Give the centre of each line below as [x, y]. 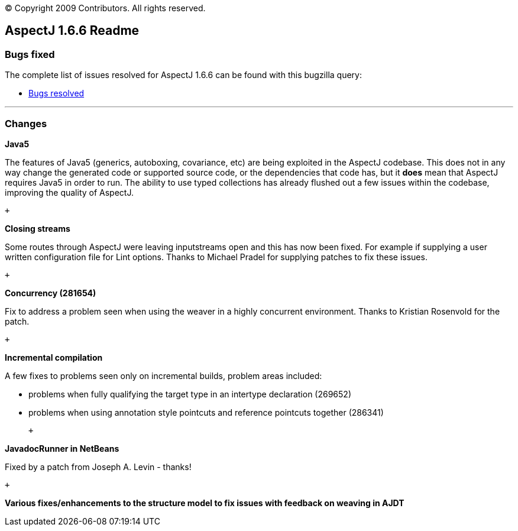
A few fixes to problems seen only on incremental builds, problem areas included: [164, 375]
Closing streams [38, 228]
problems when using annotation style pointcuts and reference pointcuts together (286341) [206, 412]
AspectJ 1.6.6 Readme [72, 31]
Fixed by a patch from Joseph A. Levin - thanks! [98, 467]
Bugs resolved [56, 93]
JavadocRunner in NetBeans [62, 448]
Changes [26, 123]
